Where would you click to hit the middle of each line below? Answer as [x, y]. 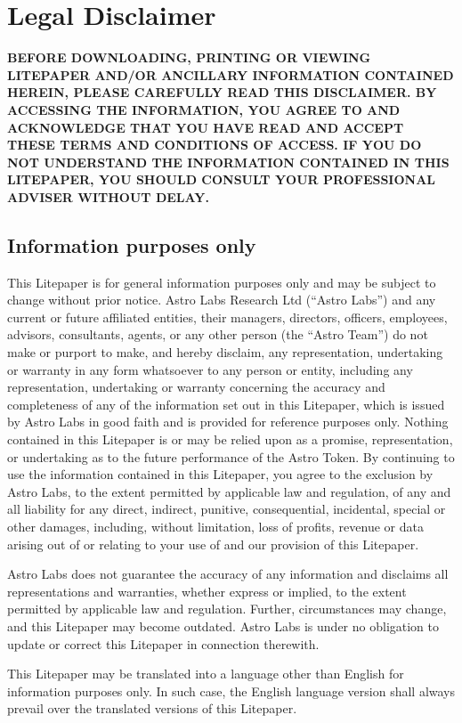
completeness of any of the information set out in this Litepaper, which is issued [226, 404]
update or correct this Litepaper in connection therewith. [163, 643]
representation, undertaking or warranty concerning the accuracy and [196, 387]
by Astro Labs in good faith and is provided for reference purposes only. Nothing [228, 422]
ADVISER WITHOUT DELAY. [108, 196]
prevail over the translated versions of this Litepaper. [152, 708]
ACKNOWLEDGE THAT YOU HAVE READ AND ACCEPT [206, 127]
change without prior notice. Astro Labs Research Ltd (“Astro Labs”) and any [222, 300]
